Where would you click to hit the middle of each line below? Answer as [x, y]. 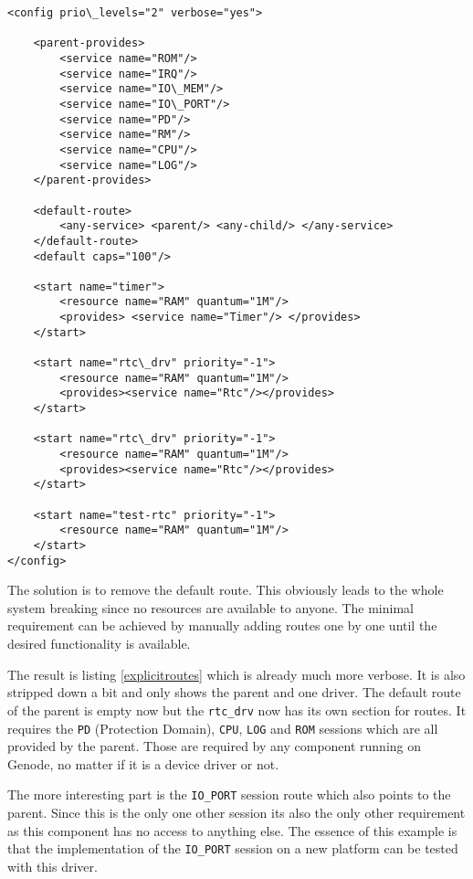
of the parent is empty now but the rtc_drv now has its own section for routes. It [237, 710]
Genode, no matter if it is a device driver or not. [143, 763]
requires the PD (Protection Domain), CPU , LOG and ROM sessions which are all [223, 728]
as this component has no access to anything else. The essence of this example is [232, 830]
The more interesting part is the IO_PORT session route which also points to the [229, 794]
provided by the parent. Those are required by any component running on [215, 746]
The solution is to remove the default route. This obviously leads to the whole [226, 590]
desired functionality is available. [99, 644]
